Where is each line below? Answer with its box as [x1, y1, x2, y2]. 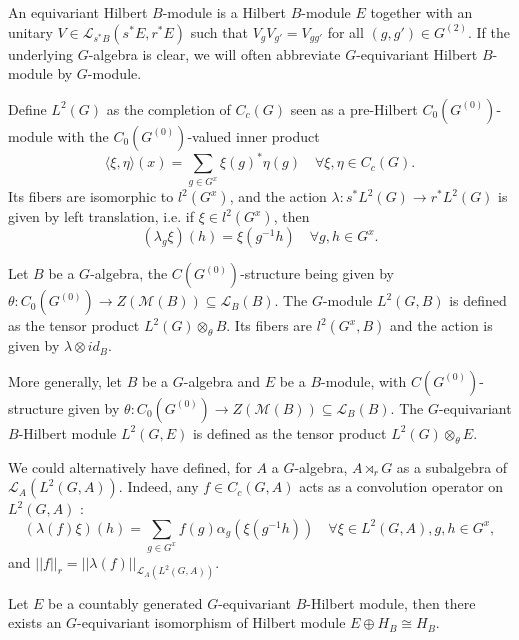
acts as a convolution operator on [299, 476, 504, 497]
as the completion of [106, 98, 231, 119]
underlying [8, 43, 74, 64]
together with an [370, 2, 473, 22]
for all [327, 21, 364, 42]
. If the [467, 21, 510, 42]
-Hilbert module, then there [306, 592, 476, 613]
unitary [8, 21, 53, 42]
